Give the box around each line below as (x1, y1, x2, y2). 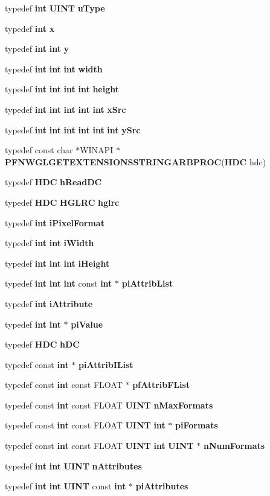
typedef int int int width (5, 62, 103, 75)
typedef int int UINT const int (5, 480, 126, 492)
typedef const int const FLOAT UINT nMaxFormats (5, 398, 213, 411)
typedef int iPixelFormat (5, 216, 104, 229)
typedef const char (5, 144, 73, 156)
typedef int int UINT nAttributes (5, 459, 142, 472)
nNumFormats (203, 439, 265, 452)
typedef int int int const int (5, 277, 112, 290)
